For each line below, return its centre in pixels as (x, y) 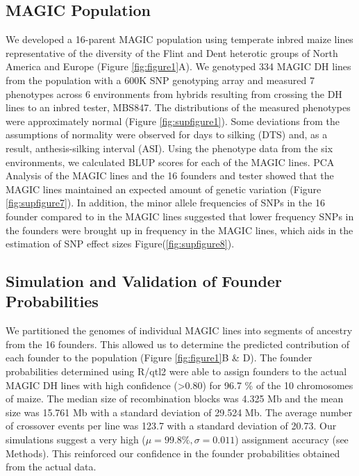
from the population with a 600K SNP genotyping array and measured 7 (160, 80)
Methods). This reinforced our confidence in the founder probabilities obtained (173, 453)
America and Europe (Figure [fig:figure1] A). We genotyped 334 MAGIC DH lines (178, 66)
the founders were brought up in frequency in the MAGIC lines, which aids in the (179, 230)
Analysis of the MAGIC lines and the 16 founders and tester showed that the (170, 175)
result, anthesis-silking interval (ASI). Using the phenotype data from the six (169, 148)
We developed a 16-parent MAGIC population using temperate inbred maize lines (179, 39)
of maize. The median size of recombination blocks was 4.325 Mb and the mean (175, 399)
